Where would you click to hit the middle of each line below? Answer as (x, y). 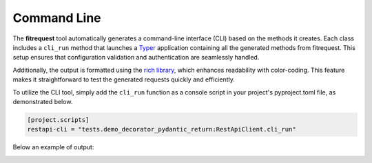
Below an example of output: (53, 147)
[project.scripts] (58, 120)
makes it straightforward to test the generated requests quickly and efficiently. (124, 79)
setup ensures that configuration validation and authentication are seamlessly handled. (136, 58)
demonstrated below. (43, 101)
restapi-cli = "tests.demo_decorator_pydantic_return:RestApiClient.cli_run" (162, 129)
